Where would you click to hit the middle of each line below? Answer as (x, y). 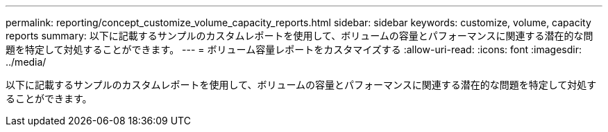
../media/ (26, 62)
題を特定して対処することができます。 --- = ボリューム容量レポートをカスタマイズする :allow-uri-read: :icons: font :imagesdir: (294, 49)
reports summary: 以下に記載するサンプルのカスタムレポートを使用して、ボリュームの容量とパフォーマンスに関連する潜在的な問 (299, 36)
